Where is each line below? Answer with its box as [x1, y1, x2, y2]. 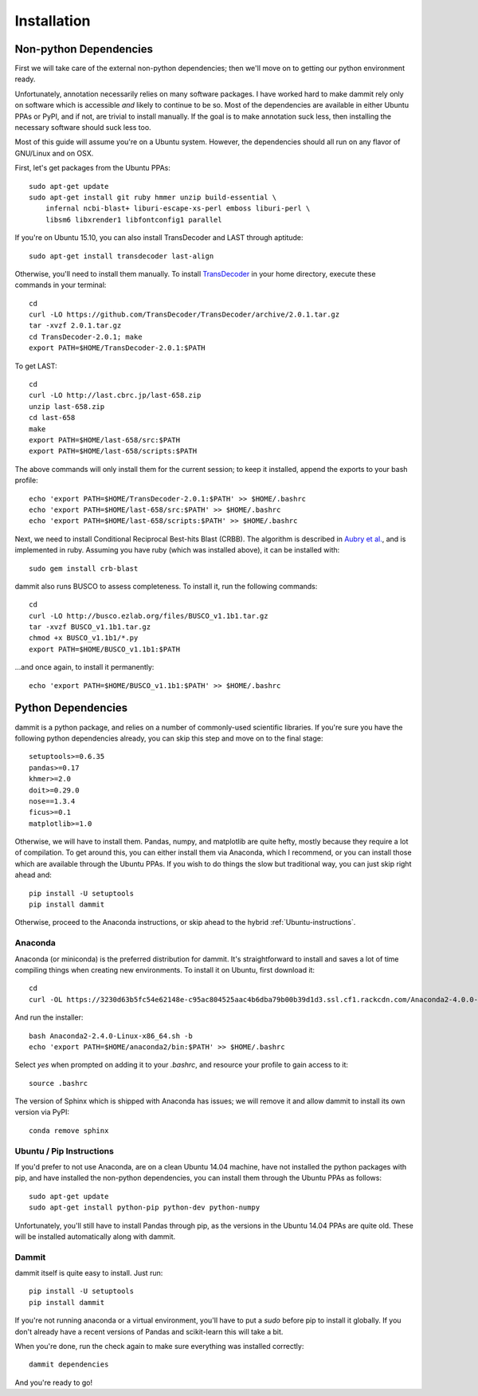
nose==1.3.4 [29, 796, 76, 805]
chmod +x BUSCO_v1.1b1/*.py [29, 634, 139, 643]
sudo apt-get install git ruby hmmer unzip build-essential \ [29, 192, 277, 202]
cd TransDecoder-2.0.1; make [29, 332, 143, 341]
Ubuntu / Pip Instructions [14, 1145, 115, 1156]
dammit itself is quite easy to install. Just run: [14, 1268, 163, 1278]
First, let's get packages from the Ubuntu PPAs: [14, 163, 171, 173]
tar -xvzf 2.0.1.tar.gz [29, 321, 122, 330]
